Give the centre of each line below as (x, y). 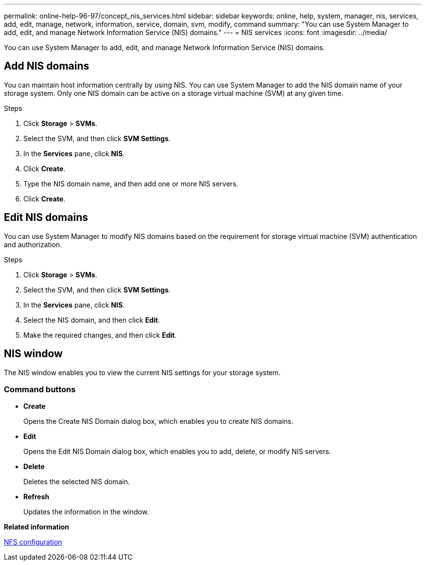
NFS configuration (33, 542)
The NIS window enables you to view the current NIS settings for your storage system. (142, 372)
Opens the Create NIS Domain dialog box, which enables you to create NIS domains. (159, 421)
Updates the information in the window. (86, 512)
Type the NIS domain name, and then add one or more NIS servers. (131, 183)
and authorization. (33, 244)
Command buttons (40, 389)
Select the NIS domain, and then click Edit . (92, 320)
